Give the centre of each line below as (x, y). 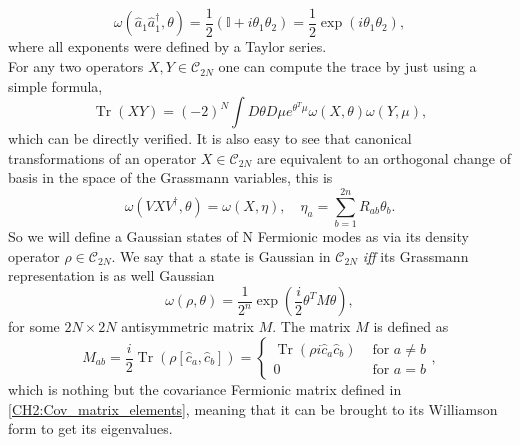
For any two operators (76, 66)
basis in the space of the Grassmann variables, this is (170, 177)
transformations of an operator (102, 157)
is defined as (411, 326)
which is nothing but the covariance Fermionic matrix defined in (205, 389)
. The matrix (311, 326)
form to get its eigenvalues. (90, 428)
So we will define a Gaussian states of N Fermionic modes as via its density (238, 236)
